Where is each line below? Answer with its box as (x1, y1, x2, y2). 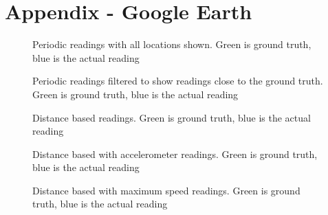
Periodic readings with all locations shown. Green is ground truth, (32, 37, 311, 52)
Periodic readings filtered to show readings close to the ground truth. (32, 73, 323, 88)
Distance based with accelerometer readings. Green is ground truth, (32, 146, 318, 161)
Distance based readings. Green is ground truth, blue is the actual (32, 110, 311, 124)
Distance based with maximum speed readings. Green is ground (32, 183, 300, 197)
